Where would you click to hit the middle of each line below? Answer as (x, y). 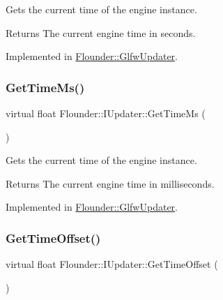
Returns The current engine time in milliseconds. (110, 183)
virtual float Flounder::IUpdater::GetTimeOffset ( (112, 264)
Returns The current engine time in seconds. (101, 32)
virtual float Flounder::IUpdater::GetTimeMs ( (106, 113)
